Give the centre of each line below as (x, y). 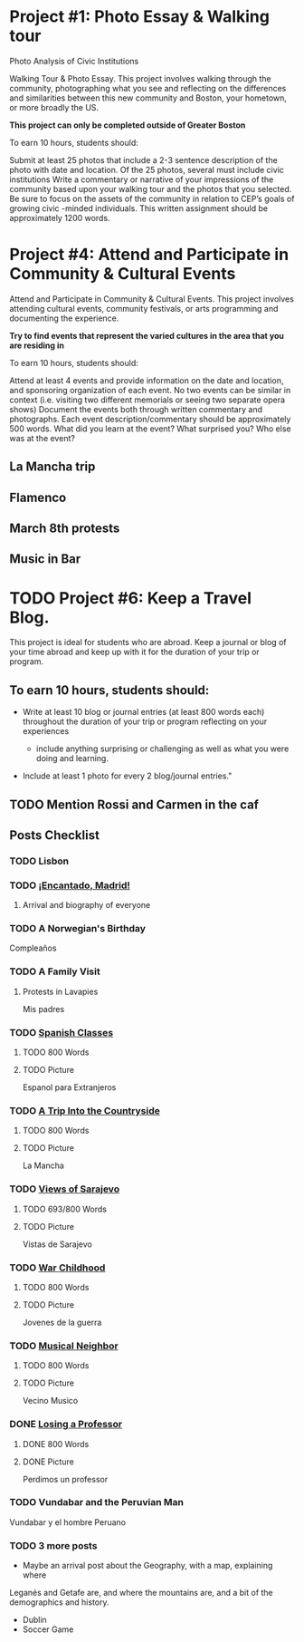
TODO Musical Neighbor (64, 1346)
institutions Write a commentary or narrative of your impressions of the (142, 179)
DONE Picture (48, 1462)
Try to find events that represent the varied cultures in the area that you (147, 335)
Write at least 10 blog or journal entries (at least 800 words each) (143, 712)
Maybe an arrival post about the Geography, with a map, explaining (147, 1566)
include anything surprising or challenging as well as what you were (162, 749)
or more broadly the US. (54, 107)
